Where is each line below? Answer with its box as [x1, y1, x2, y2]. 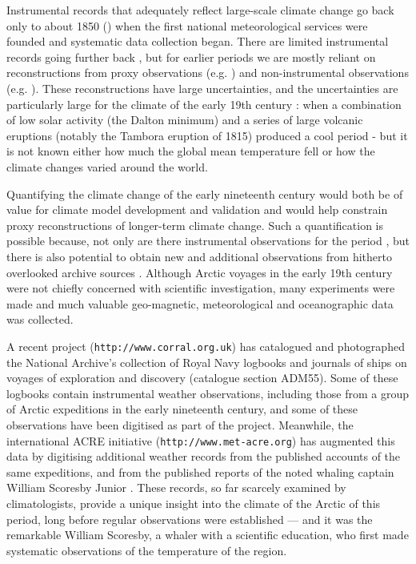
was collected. [6, 311, 74, 328]
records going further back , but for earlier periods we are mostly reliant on [6, 48, 376, 65]
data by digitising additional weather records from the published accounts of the [6, 448, 401, 465]
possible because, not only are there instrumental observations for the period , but [6, 232, 410, 249]
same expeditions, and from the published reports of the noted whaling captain [6, 463, 394, 480]
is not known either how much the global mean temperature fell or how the [6, 143, 375, 159]
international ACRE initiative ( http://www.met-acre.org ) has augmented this [6, 432, 395, 449]
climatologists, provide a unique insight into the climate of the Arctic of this [6, 494, 381, 511]
